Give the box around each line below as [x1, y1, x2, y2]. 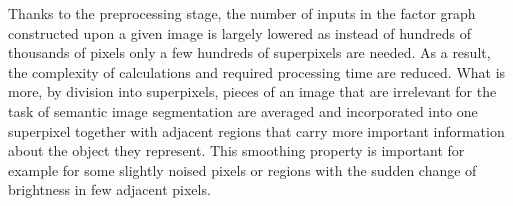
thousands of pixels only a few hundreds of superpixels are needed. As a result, [8, 42, 491, 63]
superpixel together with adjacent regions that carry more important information [8, 120, 505, 141]
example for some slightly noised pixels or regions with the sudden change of [8, 159, 477, 180]
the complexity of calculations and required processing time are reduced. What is [8, 61, 506, 82]
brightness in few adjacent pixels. [8, 179, 211, 200]
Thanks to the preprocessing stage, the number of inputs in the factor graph [8, 3, 476, 23]
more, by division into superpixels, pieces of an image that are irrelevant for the [8, 81, 497, 102]
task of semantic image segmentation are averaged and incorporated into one [8, 100, 478, 121]
